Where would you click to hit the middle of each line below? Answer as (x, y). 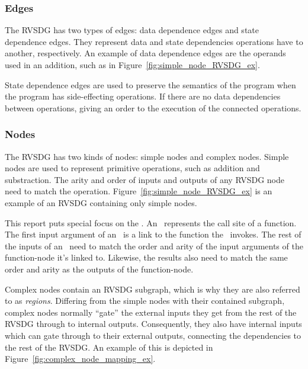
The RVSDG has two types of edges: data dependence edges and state (132, 30)
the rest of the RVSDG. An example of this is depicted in (109, 347)
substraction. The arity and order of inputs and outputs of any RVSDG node (145, 179)
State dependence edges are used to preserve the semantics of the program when (150, 84)
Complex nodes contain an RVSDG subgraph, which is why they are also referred (153, 289)
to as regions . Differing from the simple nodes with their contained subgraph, (145, 301)
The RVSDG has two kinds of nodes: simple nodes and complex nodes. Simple (147, 156)
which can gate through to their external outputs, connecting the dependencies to (153, 335)
